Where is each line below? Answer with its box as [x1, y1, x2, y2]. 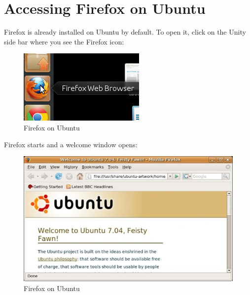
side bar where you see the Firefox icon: [4, 36, 124, 46]
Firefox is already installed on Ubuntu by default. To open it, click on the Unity [4, 27, 246, 37]
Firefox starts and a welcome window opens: [4, 139, 138, 149]
